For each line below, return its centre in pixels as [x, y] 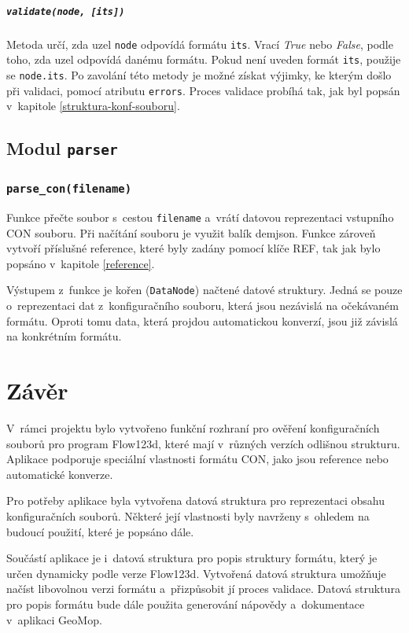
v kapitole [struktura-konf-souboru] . [93, 106]
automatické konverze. [60, 474]
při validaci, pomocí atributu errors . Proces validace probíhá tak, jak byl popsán [203, 90]
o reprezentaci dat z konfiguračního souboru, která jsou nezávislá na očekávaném [203, 305]
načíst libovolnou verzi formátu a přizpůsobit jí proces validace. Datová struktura [203, 589]
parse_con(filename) [69, 189]
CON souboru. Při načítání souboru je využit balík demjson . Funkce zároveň [191, 232]
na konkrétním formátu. [64, 336]
